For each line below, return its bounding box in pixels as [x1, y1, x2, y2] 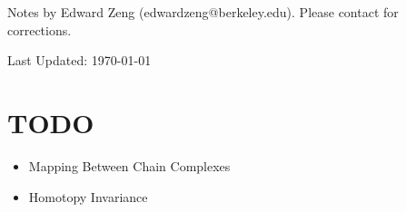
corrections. [7, 20, 72, 39]
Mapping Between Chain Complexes [28, 156, 231, 175]
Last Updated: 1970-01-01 [7, 51, 152, 70]
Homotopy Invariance [28, 187, 148, 206]
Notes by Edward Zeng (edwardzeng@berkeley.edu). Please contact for [7, 3, 399, 21]
